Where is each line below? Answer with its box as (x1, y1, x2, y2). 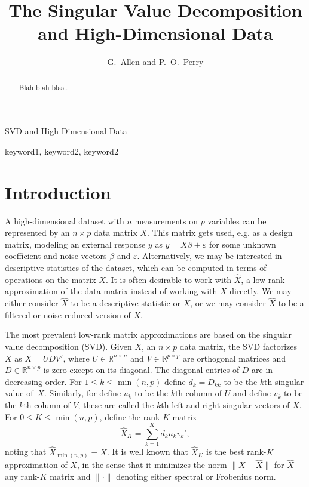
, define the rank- (99, 410, 163, 423)
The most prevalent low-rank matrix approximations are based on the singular (5, 328, 292, 341)
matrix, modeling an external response (5, 238, 146, 250)
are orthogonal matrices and (182, 352, 286, 364)
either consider (5, 297, 59, 309)
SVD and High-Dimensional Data (5, 125, 127, 137)
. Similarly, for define (44, 387, 121, 399)
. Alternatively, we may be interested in (137, 249, 282, 262)
